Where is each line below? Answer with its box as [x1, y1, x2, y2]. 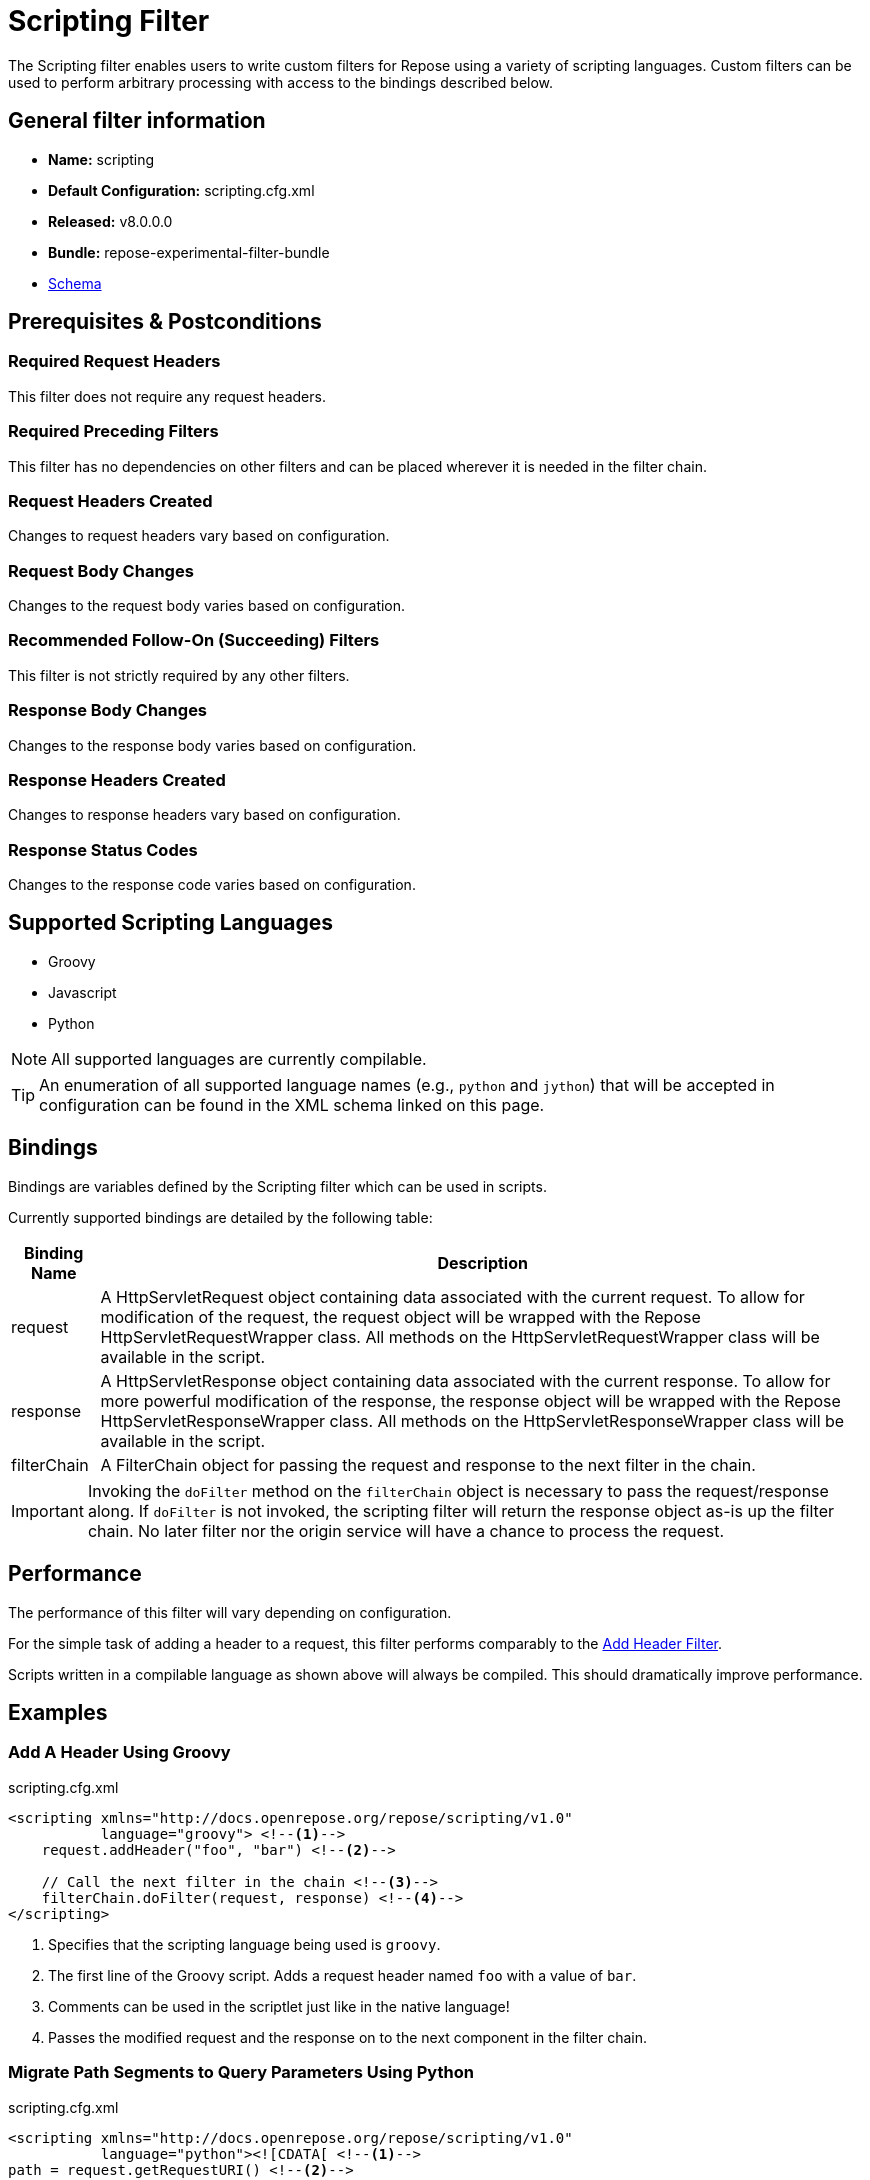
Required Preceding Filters [8, 421, 219, 442]
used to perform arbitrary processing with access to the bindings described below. [8, 73, 554, 91]
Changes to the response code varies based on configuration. [8, 876, 416, 894]
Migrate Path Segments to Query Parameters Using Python [8, 2062, 474, 2083]
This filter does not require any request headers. [8, 387, 326, 405]
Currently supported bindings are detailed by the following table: [8, 1208, 433, 1226]
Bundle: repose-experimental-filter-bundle [48, 243, 330, 261]
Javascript [48, 983, 117, 1001]
